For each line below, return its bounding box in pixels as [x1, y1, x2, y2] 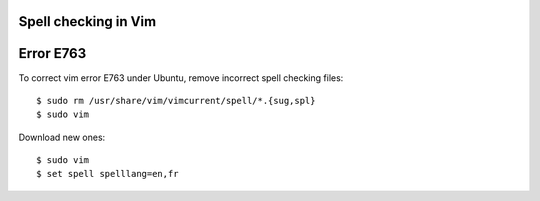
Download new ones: [18, 131, 106, 143]
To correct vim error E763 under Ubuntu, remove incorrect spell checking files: [18, 71, 344, 84]
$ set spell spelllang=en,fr [36, 168, 179, 180]
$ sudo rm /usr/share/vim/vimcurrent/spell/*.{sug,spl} [36, 95, 316, 106]
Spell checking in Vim [18, 13, 157, 30]
